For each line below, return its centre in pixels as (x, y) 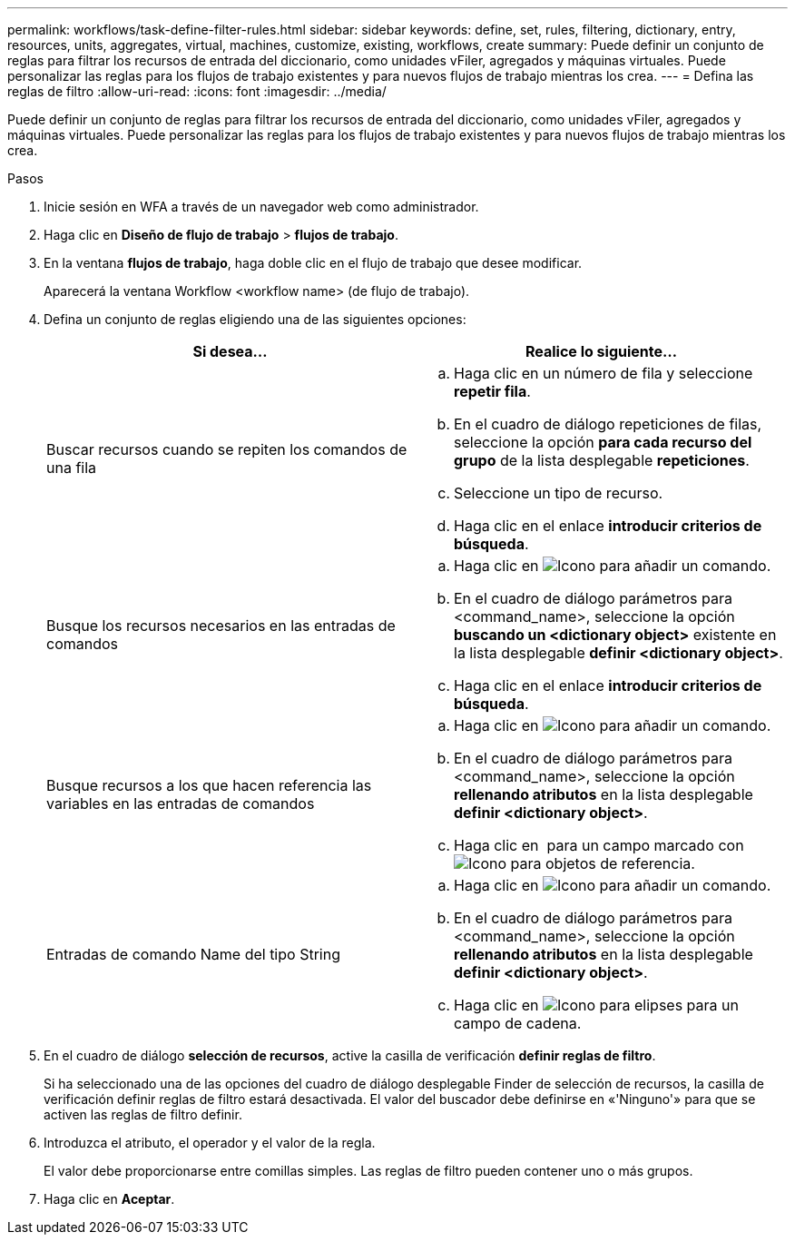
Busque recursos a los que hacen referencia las (209, 785)
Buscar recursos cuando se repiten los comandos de (227, 449)
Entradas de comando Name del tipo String (193, 954)
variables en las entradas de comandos (181, 803)
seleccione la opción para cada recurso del (603, 442)
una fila (72, 468)
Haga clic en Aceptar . (109, 1199)
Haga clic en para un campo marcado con (599, 845)
